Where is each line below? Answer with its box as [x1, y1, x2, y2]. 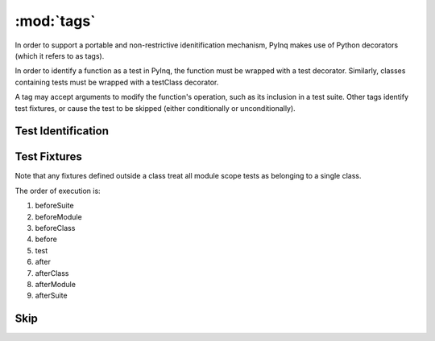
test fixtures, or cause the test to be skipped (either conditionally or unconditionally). [14, 103, 296, 113]
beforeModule [35, 212, 82, 221]
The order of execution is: [14, 186, 101, 195]
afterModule [35, 279, 77, 289]
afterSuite [35, 290, 68, 301]
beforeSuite [35, 201, 74, 211]
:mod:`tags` [14, 12, 96, 30]
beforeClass [35, 223, 76, 232]
